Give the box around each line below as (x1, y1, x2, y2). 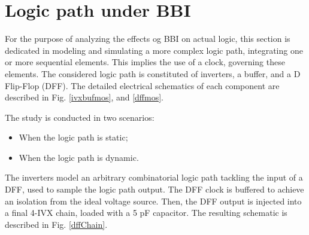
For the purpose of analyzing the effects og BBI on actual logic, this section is (5, 32, 290, 45)
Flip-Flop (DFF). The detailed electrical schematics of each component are (5, 79, 280, 91)
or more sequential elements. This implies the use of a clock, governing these (5, 56, 285, 68)
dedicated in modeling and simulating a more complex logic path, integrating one (5, 44, 303, 56)
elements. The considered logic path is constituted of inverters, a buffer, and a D (5, 67, 301, 80)
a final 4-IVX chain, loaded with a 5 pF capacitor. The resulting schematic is (5, 206, 287, 219)
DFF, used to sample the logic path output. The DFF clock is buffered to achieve (5, 183, 304, 196)
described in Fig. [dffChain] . (5, 218, 108, 230)
